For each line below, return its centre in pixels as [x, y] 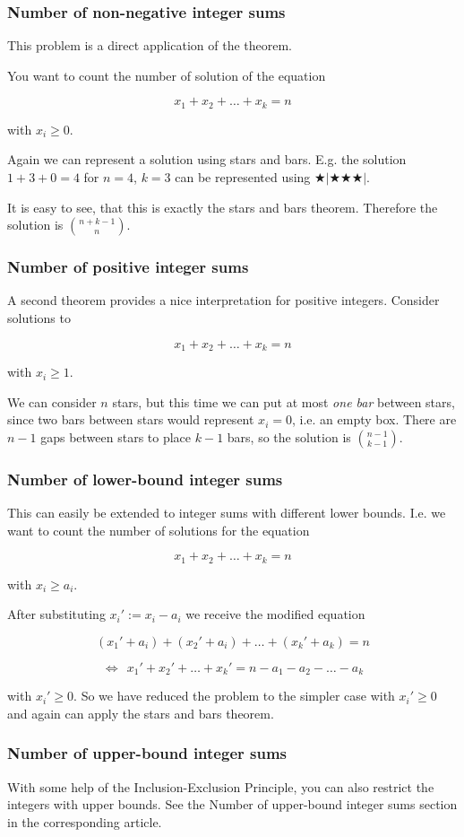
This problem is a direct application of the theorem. [150, 45]
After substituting [56, 614]
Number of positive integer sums [128, 267]
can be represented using [243, 177]
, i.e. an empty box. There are [374, 419]
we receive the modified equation [275, 614]
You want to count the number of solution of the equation [167, 75]
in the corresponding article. [85, 821]
